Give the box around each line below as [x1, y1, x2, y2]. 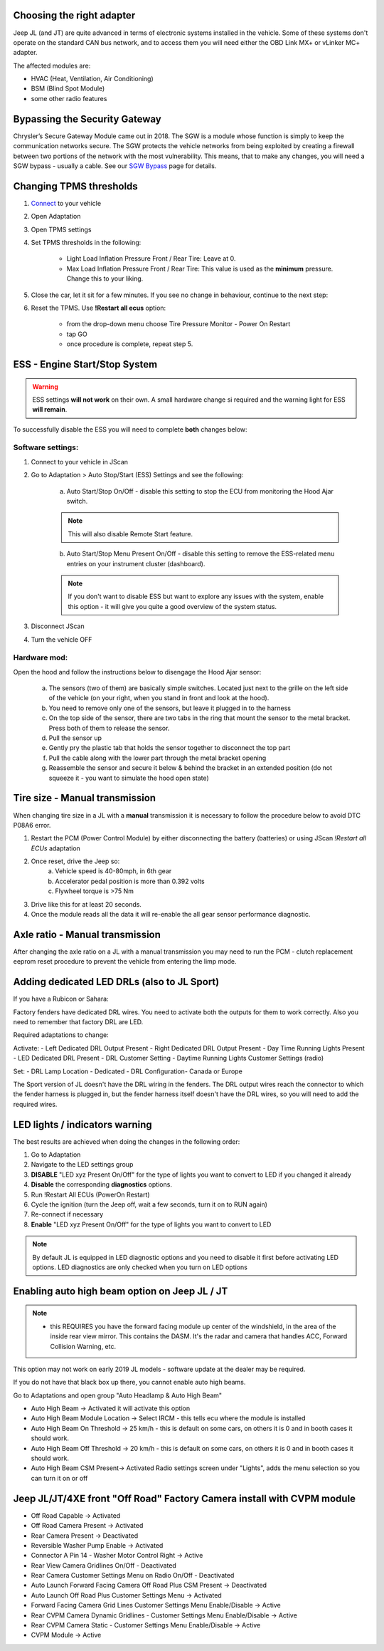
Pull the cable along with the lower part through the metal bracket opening [48, 754, 267, 762]
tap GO [66, 330, 88, 338]
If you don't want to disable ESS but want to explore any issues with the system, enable [68, 592, 324, 601]
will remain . [32, 405, 68, 414]
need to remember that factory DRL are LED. [13, 1018, 144, 1026]
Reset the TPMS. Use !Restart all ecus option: [31, 303, 166, 312]
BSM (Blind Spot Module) [31, 84, 105, 93]
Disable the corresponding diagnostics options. [31, 1180, 172, 1189]
